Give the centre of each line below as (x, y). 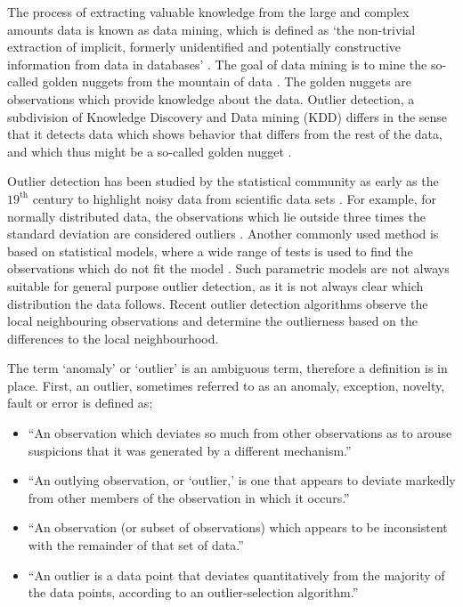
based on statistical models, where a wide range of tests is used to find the (210, 251)
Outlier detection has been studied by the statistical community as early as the (223, 181)
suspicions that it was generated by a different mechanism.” (190, 450)
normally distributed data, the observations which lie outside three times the (216, 216)
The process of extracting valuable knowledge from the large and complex (208, 12)
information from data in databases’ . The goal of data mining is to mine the (217, 64)
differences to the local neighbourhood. (113, 338)
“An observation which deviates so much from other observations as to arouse (240, 433)
